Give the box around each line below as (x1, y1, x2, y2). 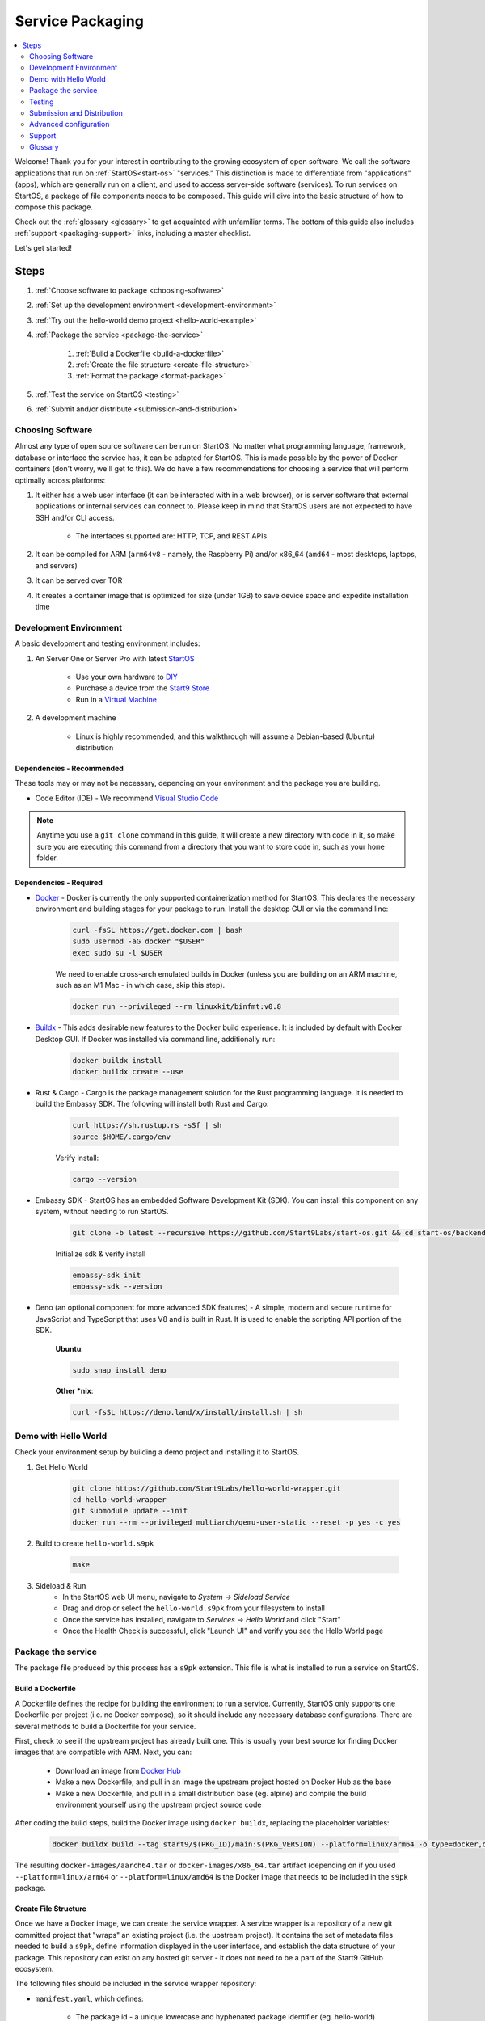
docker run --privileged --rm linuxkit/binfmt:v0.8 (72, 1002, 282, 1011)
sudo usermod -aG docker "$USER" (72, 937, 205, 946)
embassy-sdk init (72, 1270, 141, 1280)
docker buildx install (72, 1056, 162, 1065)
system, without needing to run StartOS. (35, 1207, 169, 1217)
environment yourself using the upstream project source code (55, 1799, 262, 1809)
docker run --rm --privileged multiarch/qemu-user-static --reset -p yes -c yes (72, 1517, 401, 1527)
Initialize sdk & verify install (55, 1249, 146, 1259)
